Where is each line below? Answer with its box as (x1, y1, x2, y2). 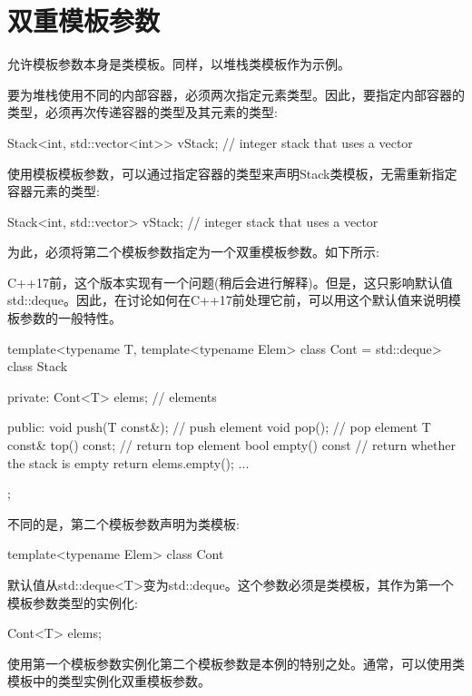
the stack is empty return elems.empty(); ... (7, 453, 250, 472)
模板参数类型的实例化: (7, 593, 138, 612)
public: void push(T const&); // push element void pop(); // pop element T (7, 417, 431, 436)
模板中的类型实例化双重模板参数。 (7, 671, 211, 691)
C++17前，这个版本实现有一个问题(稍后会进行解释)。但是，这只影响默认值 (7, 272, 453, 291)
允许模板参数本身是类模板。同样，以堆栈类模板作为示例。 (7, 54, 350, 74)
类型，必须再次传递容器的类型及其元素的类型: (7, 103, 278, 122)
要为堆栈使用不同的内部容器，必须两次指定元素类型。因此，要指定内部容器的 (7, 84, 465, 103)
